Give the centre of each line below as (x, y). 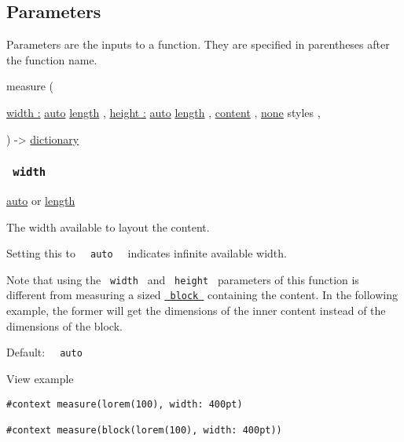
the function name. (52, 59)
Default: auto (44, 352)
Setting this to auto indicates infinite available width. (147, 253)
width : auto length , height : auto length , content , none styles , (163, 112)
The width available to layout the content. (108, 226)
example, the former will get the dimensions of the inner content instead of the (196, 310)
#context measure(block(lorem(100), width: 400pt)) (144, 430)
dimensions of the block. (64, 325)
